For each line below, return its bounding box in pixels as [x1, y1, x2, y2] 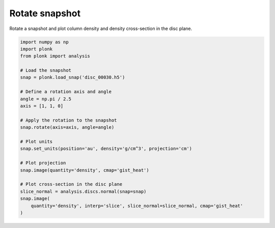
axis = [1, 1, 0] [20, 103, 64, 109]
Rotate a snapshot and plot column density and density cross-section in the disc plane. [9, 25, 193, 32]
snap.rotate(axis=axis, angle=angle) [20, 125, 115, 130]
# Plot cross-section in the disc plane [20, 181, 122, 187]
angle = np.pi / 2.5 [20, 96, 71, 102]
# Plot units [20, 139, 53, 145]
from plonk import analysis [20, 53, 90, 59]
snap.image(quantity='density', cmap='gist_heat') [20, 167, 150, 173]
